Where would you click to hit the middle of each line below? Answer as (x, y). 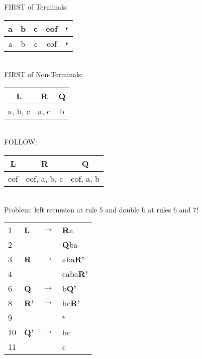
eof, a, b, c (45, 178)
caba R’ (75, 274)
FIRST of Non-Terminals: (44, 74)
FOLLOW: (21, 142)
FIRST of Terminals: (36, 7)
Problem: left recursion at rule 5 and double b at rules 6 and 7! (101, 209)
